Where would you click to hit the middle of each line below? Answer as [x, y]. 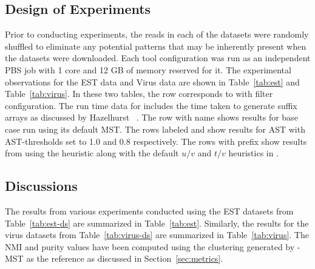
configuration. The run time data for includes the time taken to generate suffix [151, 105]
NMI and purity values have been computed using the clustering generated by [150, 246]
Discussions [41, 186]
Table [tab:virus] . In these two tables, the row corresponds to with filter [139, 94]
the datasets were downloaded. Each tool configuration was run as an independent [158, 58]
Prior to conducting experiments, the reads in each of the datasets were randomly [157, 34]
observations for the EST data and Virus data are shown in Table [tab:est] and [152, 81]
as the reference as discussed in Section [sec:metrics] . [125, 258]
